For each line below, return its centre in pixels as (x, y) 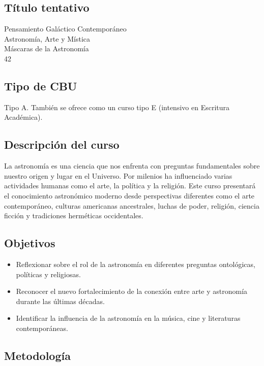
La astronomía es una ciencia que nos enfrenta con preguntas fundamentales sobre (132, 166)
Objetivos (30, 243)
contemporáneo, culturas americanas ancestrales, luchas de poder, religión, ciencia (132, 205)
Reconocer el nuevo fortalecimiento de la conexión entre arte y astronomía (132, 291)
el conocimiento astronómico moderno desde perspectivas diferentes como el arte (129, 195)
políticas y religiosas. (48, 274)
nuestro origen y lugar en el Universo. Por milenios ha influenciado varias (118, 175)
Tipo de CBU (41, 86)
